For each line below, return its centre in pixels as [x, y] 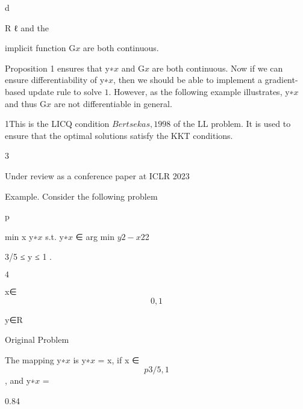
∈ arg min [95, 236]
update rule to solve [65, 91]
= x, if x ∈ [119, 359]
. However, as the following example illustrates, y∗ [201, 91]
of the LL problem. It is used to [232, 124]
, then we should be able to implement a [188, 80]
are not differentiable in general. [113, 103]
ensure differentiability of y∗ [57, 80]
